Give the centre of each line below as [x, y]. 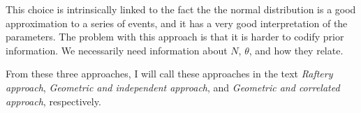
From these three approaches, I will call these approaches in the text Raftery [169, 74]
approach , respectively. [53, 101]
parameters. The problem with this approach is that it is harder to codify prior [175, 37]
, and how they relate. [296, 50]
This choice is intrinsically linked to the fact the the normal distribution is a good [181, 9]
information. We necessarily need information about [117, 50]
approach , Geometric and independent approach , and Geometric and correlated [173, 87]
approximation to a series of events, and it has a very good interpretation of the [177, 23]
